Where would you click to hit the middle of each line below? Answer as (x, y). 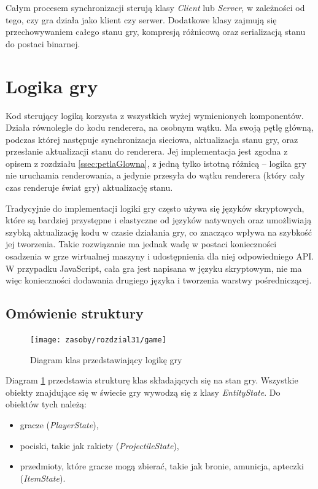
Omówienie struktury (75, 313)
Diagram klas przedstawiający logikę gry (106, 359)
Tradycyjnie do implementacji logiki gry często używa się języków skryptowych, (155, 208)
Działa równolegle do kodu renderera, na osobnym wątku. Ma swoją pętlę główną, (160, 127)
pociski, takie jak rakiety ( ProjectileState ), (99, 445)
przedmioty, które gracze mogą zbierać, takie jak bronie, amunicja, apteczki (162, 466)
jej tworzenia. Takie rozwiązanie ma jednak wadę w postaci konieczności (141, 244)
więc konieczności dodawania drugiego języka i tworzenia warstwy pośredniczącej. (159, 280)
